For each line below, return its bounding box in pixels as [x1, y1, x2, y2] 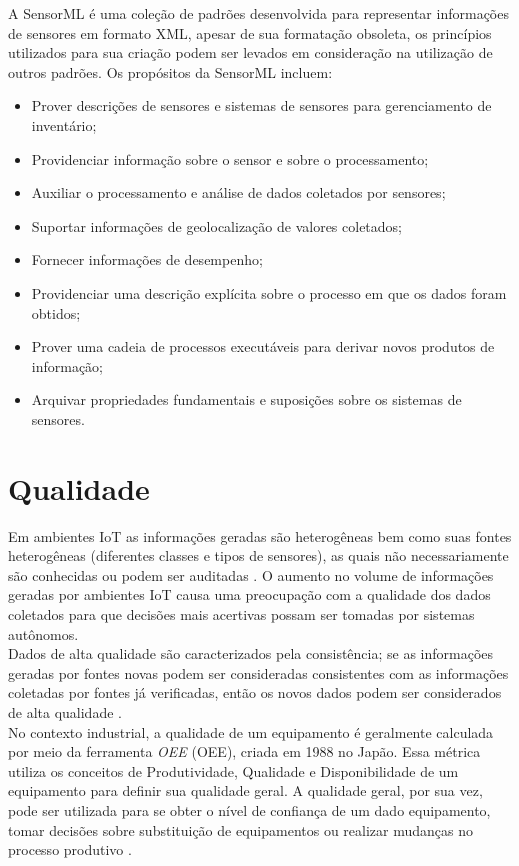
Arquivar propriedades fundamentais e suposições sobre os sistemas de [31, 389, 462, 410]
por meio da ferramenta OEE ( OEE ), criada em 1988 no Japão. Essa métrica [8, 741, 481, 762]
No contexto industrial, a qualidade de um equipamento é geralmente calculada [8, 721, 494, 742]
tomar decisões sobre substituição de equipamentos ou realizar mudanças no [8, 819, 473, 840]
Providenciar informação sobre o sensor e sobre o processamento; [31, 148, 429, 169]
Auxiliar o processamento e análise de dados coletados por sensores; [31, 182, 446, 203]
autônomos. [8, 623, 79, 644]
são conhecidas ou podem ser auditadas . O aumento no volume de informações [8, 564, 494, 585]
